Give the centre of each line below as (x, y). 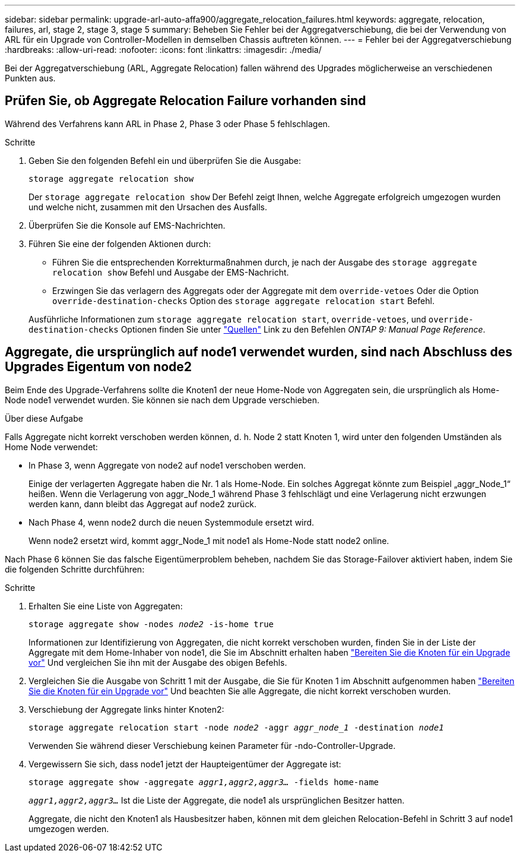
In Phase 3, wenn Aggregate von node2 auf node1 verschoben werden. (167, 465)
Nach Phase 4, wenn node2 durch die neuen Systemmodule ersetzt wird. (172, 522)
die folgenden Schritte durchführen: (75, 569)
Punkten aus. (30, 78)
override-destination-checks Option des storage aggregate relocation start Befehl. (243, 301)
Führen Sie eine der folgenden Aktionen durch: (120, 243)
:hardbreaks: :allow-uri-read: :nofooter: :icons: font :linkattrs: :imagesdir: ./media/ (163, 50)
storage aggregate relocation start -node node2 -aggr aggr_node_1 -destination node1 (236, 727)
